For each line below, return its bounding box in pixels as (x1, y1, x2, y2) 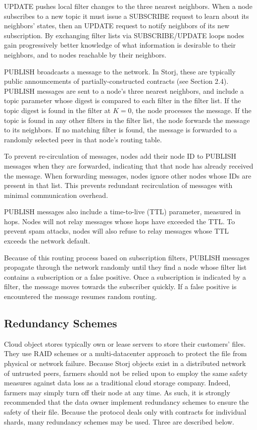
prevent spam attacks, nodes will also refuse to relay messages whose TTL (4, 226, 229, 236)
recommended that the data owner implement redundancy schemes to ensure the (4, 397, 249, 407)
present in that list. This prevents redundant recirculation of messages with (4, 180, 233, 190)
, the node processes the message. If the (131, 105, 252, 115)
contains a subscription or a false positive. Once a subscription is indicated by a (4, 271, 246, 282)
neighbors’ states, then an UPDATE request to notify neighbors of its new (4, 20, 230, 31)
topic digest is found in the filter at (4, 105, 111, 115)
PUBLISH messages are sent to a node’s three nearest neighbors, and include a (4, 85, 244, 96)
